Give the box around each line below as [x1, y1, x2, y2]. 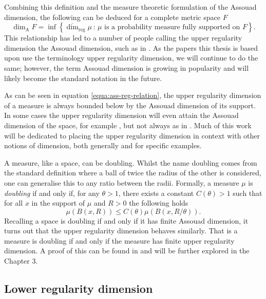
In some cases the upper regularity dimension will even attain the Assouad [4, 110, 239, 121]
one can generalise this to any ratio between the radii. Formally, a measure [4, 177, 239, 188]
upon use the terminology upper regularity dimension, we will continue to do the [4, 52, 258, 63]
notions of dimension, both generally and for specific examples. [4, 140, 202, 151]
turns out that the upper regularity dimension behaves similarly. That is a [4, 225, 238, 236]
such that [233, 187, 262, 198]
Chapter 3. [4, 255, 38, 266]
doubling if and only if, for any [4, 187, 100, 198]
